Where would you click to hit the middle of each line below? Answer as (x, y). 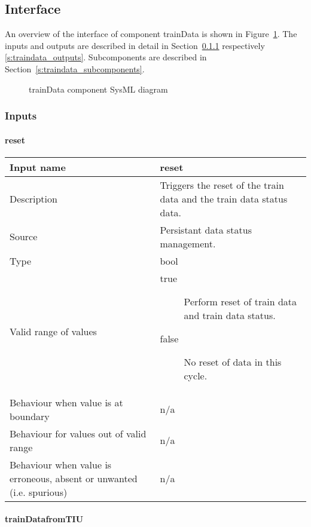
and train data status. (230, 315)
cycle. (196, 375)
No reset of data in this (233, 361)
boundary (30, 416)
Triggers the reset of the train (222, 185)
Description (33, 198)
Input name (38, 167)
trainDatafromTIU (44, 519)
